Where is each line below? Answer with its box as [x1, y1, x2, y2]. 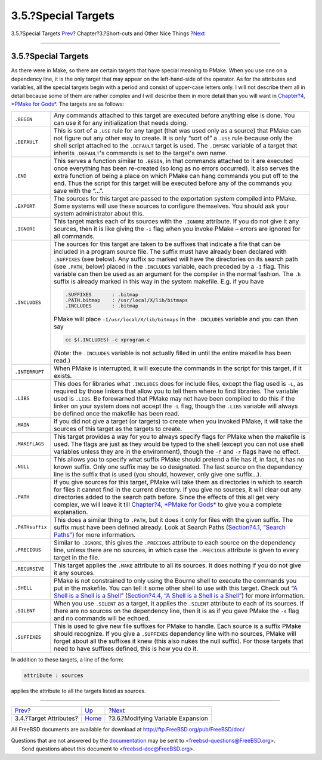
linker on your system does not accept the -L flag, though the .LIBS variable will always [54, 402, 298, 410]
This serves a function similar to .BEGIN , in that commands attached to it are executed [54, 157, 293, 165]
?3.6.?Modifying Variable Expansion [108, 714, 208, 722]
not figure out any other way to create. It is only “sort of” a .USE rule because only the [54, 134, 293, 143]
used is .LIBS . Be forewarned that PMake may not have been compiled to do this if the [54, 394, 295, 402]
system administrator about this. [54, 210, 144, 218]
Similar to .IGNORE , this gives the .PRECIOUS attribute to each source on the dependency [54, 538, 296, 546]
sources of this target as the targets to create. [54, 424, 182, 433]
